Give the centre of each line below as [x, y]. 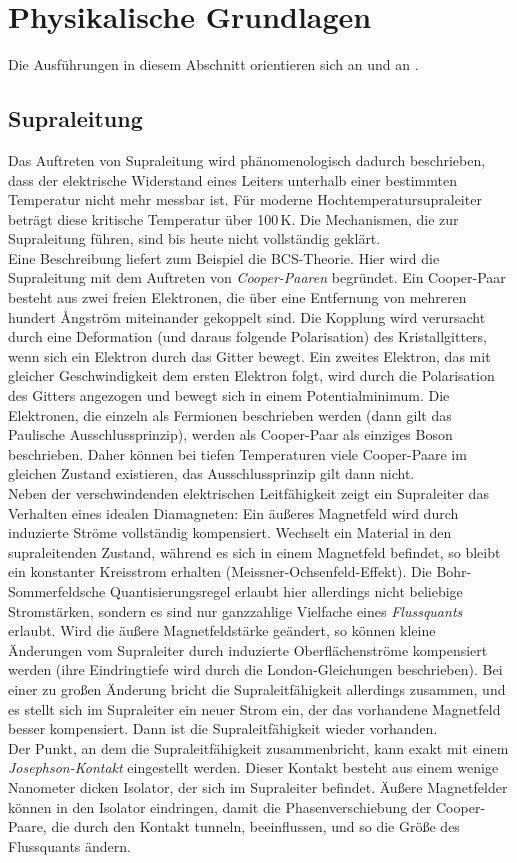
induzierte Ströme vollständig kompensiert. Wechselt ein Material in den [230, 532]
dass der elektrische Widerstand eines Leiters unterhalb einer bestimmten [232, 179]
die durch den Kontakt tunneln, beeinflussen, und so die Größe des [255, 826]
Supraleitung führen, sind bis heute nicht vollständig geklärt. [194, 238]
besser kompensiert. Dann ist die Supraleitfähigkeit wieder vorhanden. [223, 728]
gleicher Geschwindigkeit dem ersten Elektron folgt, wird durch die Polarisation [251, 375]
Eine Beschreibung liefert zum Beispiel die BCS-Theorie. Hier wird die [224, 257]
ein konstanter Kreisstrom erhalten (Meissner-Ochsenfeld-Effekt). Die [220, 571]
